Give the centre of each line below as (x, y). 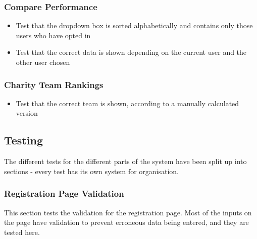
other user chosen (43, 62)
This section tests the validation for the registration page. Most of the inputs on (128, 212)
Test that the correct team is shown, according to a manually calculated (127, 103)
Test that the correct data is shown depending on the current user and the (131, 52)
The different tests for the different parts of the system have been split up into (125, 161)
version (27, 113)
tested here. (22, 232)
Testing (23, 140)
